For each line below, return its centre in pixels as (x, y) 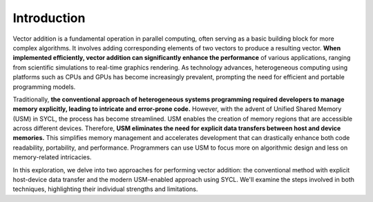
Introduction (49, 18)
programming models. (44, 87)
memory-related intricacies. (52, 157)
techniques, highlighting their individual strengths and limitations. (105, 189)
